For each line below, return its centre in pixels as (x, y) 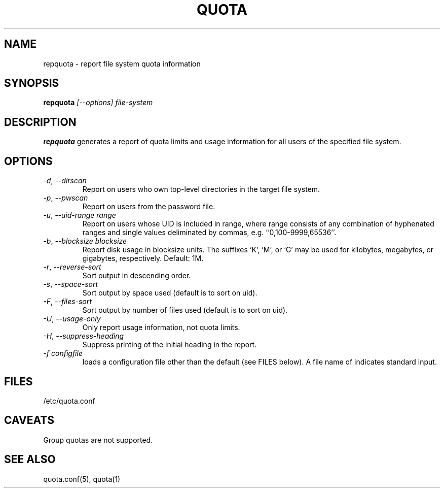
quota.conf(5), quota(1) (82, 479)
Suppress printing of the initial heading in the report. (170, 345)
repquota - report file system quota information (122, 63)
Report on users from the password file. (149, 207)
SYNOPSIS (32, 83)
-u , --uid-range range (80, 215)
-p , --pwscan (66, 198)
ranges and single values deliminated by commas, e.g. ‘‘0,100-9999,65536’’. (209, 233)
